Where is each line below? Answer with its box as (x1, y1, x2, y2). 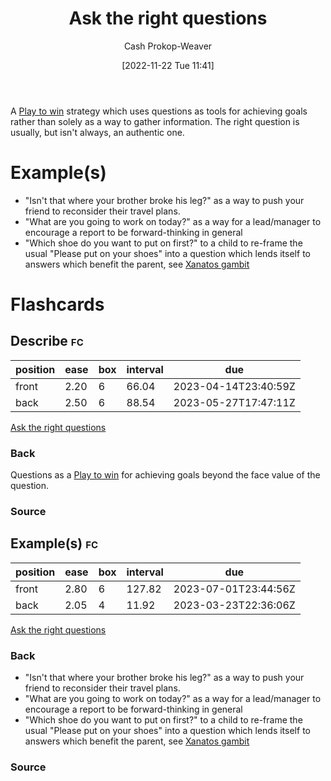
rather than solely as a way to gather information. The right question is (10, 115, 300, 127)
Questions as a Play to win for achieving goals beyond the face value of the (10, 469, 321, 481)
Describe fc (10, 333, 84, 350)
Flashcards (10, 293, 105, 316)
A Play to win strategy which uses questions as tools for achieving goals (10, 105, 308, 117)
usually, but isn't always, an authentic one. (10, 126, 185, 138)
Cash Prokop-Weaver (123, 40, 213, 52)
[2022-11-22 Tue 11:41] (121, 59, 215, 71)
